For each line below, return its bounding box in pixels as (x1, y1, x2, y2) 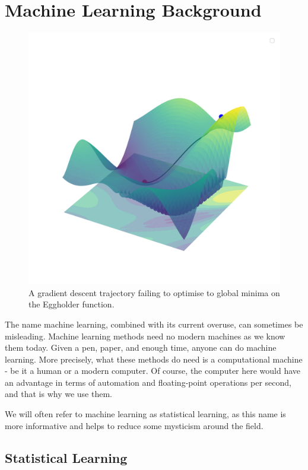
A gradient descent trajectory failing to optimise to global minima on (28, 286, 280, 298)
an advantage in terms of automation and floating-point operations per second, (5, 376, 291, 388)
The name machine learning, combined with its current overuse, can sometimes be (5, 317, 303, 330)
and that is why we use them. (5, 388, 112, 400)
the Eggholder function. (28, 298, 115, 310)
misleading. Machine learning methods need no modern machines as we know (5, 329, 285, 342)
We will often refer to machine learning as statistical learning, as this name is (5, 408, 286, 420)
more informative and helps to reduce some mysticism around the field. (5, 419, 263, 431)
